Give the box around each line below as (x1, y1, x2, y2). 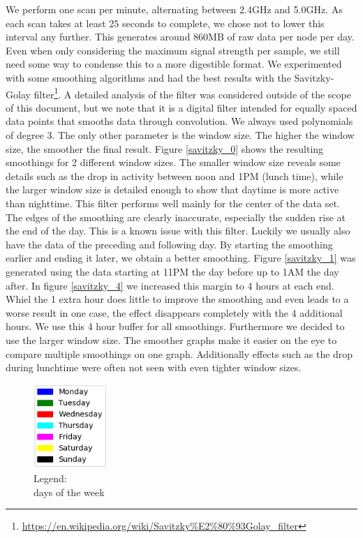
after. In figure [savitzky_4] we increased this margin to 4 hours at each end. (6, 278, 334, 292)
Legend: (34, 470, 67, 485)
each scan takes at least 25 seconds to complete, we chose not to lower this (6, 15, 325, 30)
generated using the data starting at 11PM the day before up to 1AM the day (6, 264, 339, 278)
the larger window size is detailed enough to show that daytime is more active (6, 182, 339, 197)
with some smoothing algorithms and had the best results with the (6, 70, 291, 84)
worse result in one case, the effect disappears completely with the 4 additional (6, 305, 343, 320)
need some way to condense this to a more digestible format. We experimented (6, 57, 342, 71)
